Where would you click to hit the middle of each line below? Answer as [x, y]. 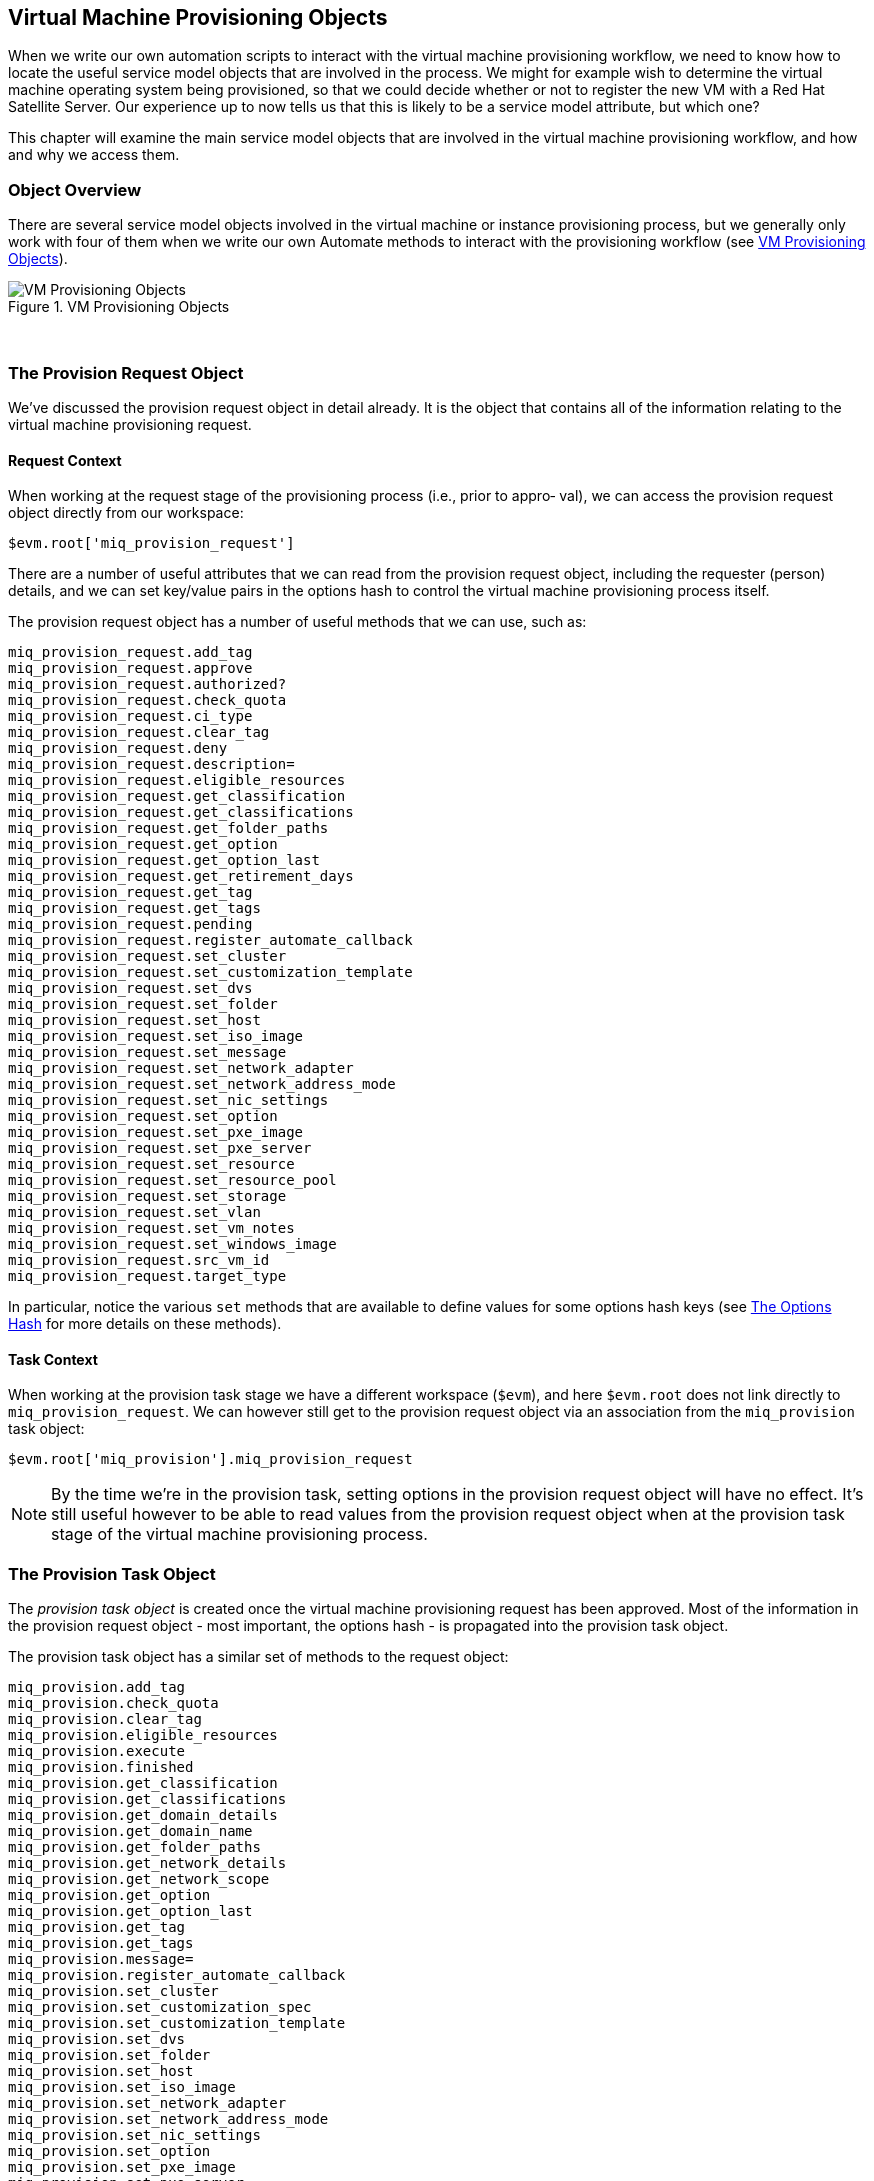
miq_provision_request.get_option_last [164, 860]
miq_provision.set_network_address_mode [168, 2119]
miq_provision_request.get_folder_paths [168, 828]
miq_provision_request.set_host [134, 1020]
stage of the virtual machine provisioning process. [239, 1534]
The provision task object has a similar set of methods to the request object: [258, 1657]
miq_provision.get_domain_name [130, 1831]
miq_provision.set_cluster [113, 1991]
